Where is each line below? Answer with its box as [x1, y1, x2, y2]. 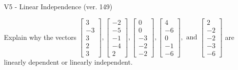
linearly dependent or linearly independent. [4, 56, 133, 67]
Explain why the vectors [4, 32, 77, 42]
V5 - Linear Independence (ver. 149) [4, 1, 113, 11]
